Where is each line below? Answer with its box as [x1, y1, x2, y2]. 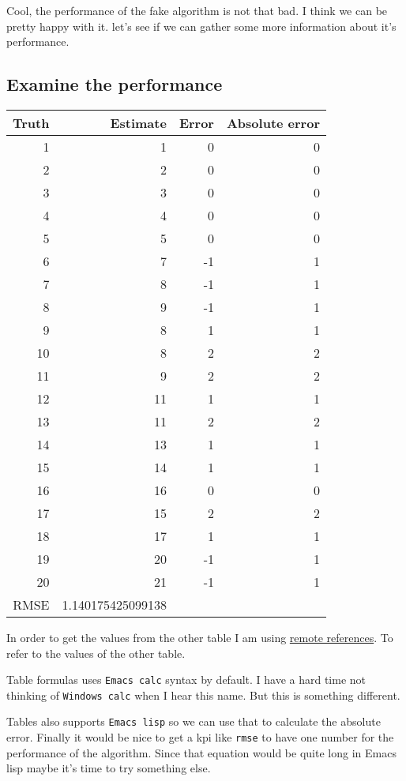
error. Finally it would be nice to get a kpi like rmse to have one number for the [6, 729, 394, 745]
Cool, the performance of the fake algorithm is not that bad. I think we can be [6, 2, 388, 18]
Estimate [110, 113, 167, 132]
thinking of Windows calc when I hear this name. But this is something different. [6, 686, 400, 703]
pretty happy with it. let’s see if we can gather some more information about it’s [6, 17, 397, 34]
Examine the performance [6, 72, 223, 96]
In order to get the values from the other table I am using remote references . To [6, 629, 393, 645]
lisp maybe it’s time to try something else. [6, 760, 211, 776]
